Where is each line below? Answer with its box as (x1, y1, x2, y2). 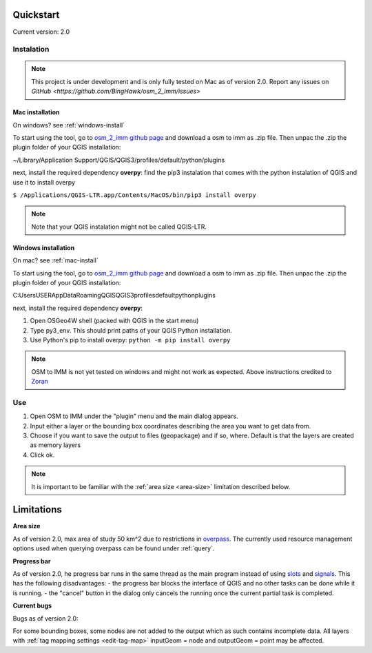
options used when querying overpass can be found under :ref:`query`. (12, 544, 215, 552)
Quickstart (12, 9, 60, 21)
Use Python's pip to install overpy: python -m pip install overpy (30, 335, 231, 344)
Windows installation (12, 243, 75, 251)
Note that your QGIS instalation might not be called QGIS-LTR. (31, 222, 207, 231)
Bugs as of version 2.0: (12, 614, 79, 623)
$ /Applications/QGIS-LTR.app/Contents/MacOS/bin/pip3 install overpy (12, 191, 256, 199)
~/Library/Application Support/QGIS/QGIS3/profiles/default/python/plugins (12, 156, 225, 164)
